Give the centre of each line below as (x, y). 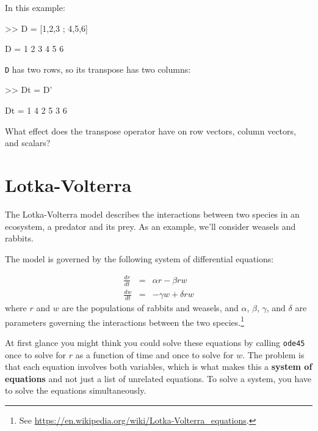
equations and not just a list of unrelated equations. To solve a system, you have (158, 378)
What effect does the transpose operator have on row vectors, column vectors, (150, 131)
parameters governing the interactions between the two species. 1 (125, 321)
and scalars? (28, 143)
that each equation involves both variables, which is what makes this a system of (159, 367)
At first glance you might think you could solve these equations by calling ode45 (155, 342)
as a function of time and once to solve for (154, 354)
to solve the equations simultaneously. (76, 390)
